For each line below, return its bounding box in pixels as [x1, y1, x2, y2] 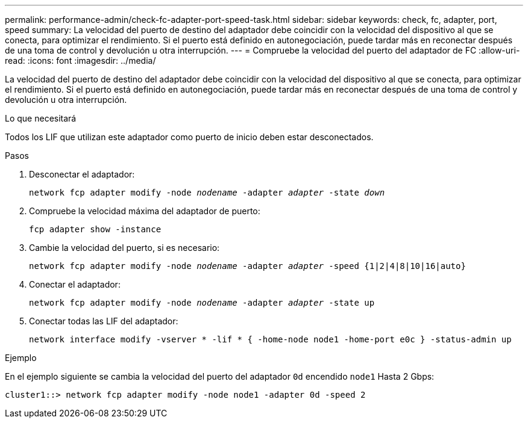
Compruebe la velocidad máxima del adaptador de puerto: [29, 206, 260, 216]
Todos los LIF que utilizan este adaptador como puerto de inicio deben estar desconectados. [5, 132, 374, 142]
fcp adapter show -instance [29, 224, 162, 234]
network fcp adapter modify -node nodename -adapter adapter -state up [29, 298, 375, 307]
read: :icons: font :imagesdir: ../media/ [5, 55, 156, 66]
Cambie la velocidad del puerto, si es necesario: [29, 242, 220, 253]
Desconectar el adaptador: [29, 169, 135, 179]
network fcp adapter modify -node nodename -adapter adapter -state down [29, 188, 385, 197]
